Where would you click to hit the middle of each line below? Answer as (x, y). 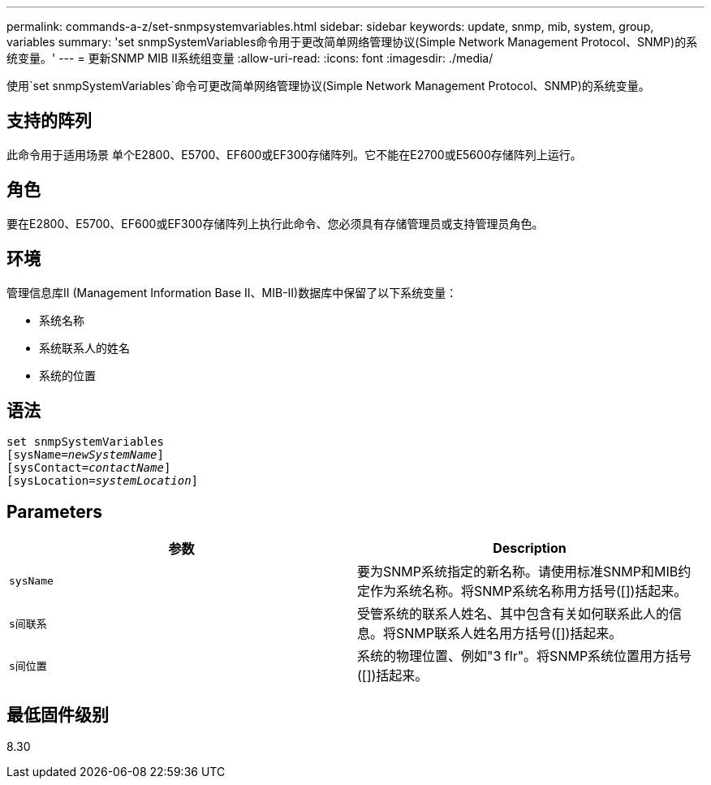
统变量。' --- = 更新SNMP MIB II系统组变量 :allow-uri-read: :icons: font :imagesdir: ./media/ (250, 58)
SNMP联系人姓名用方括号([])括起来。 (509, 634)
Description (530, 548)
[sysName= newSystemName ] (85, 455)
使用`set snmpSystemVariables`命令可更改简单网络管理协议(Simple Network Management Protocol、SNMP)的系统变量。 (328, 86)
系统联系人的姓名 (84, 347)
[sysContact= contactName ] (89, 468)
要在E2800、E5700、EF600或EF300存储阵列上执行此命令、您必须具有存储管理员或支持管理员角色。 (275, 223)
